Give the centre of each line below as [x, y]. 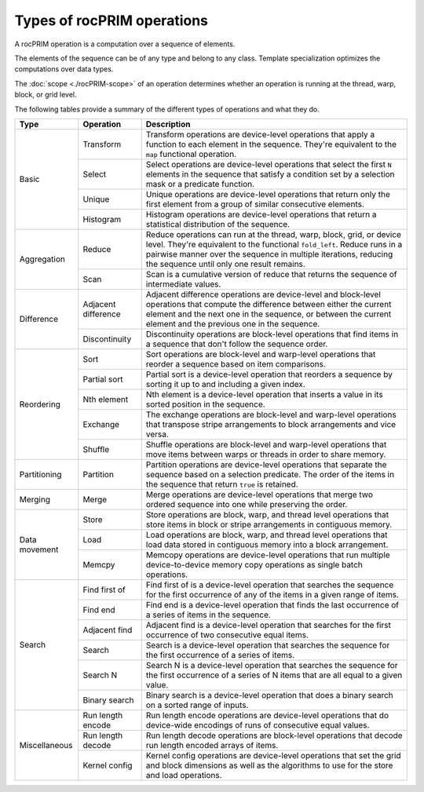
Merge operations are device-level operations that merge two [259, 495]
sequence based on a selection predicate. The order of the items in [270, 474]
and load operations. [184, 775]
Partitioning [40, 474]
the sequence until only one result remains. [225, 264]
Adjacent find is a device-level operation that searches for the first [269, 625]
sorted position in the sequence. [206, 404]
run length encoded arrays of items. [212, 745]
